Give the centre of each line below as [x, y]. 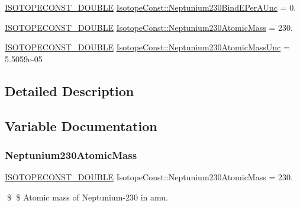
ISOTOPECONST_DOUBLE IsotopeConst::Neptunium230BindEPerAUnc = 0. [151, 7]
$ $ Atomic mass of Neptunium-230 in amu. [87, 197]
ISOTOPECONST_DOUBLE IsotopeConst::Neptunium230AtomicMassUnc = [147, 47]
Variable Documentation [81, 125]
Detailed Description [70, 90]
